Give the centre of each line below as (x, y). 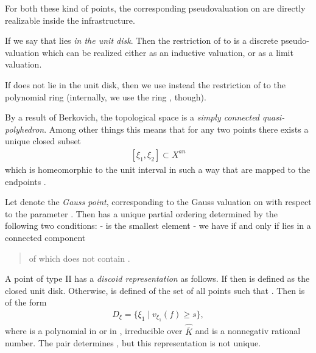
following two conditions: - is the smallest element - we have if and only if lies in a (158, 225)
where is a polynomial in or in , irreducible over (94, 331)
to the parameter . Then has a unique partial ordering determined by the (141, 213)
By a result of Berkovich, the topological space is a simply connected (132, 117)
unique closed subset (43, 141)
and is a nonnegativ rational (248, 331)
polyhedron (25, 129)
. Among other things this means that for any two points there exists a (176, 129)
